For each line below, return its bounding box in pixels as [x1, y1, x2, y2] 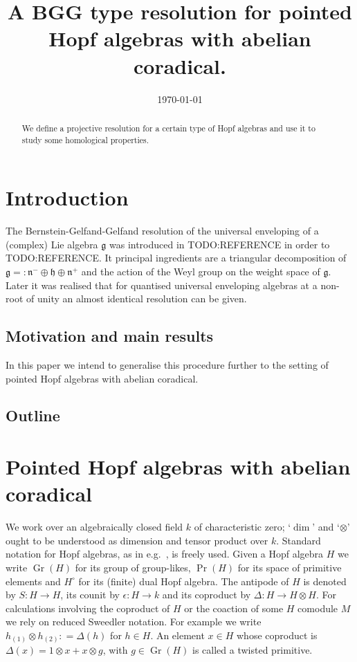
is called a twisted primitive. [192, 643, 313, 657]
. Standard [276, 533, 321, 547]
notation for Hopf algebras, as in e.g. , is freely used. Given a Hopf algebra [6, 546, 324, 561]
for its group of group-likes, [75, 560, 191, 574]
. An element [150, 627, 205, 642]
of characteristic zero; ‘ [194, 520, 291, 534]
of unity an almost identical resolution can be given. [26, 291, 247, 306]
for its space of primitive [237, 560, 342, 574]
